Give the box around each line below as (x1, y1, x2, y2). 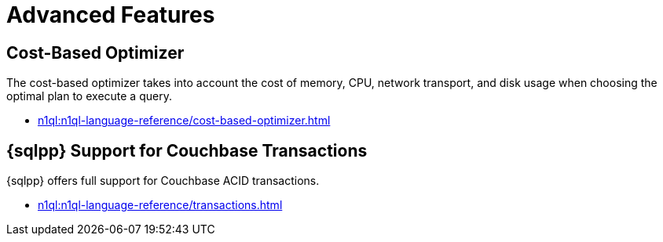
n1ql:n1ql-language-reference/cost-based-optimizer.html (38, 114, 331, 128)
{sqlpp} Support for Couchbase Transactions (6, 140, 368, 161)
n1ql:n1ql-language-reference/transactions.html (38, 198, 283, 212)
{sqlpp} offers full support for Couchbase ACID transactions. (6, 174, 320, 188)
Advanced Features (6, 2, 215, 28)
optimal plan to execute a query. (6, 89, 172, 103)
